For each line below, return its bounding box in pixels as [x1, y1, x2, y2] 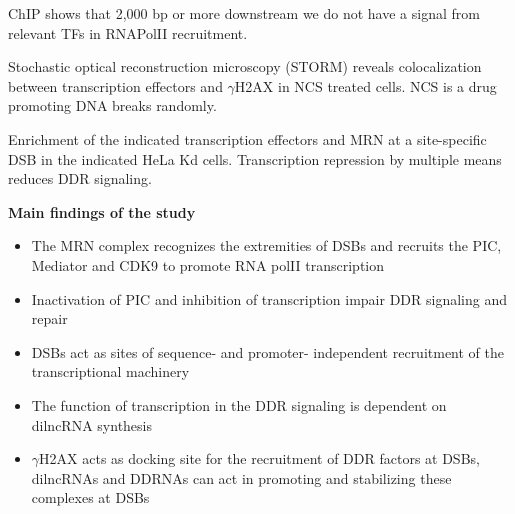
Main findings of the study [8, 201, 196, 222]
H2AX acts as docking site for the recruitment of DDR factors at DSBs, [39, 448, 480, 469]
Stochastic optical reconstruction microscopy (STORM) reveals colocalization [8, 56, 482, 77]
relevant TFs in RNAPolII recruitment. [8, 22, 248, 43]
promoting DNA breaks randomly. [8, 95, 217, 116]
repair [31, 308, 68, 329]
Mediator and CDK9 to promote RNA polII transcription [31, 254, 385, 275]
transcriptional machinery [31, 361, 190, 382]
